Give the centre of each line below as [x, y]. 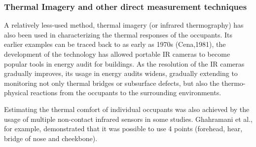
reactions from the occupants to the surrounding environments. [126, 92]
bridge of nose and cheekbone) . [51, 138]
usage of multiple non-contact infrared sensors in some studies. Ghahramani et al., [128, 119]
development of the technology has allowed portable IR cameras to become [117, 54]
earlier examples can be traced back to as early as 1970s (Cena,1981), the [115, 44]
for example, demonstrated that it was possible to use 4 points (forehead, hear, [123, 129]
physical [16, 92]
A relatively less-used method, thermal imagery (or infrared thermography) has [124, 25]
